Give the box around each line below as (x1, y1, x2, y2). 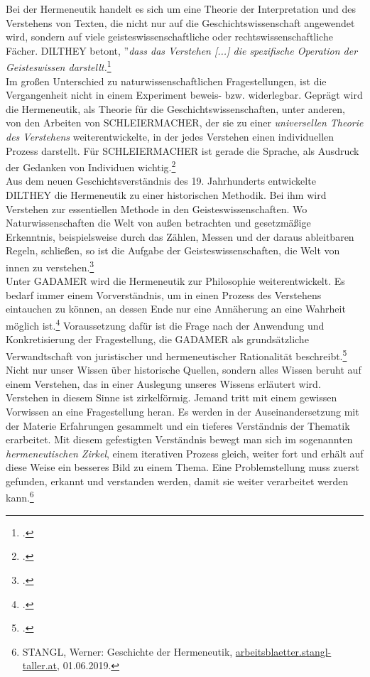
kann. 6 (6, 488, 34, 505)
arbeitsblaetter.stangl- (235, 644, 332, 659)
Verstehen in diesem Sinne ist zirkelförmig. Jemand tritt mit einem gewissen (6, 390, 337, 405)
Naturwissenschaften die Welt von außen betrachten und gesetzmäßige (6, 215, 311, 230)
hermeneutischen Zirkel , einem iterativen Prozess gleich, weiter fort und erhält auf (6, 445, 364, 460)
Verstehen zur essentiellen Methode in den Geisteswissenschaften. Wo (6, 201, 308, 216)
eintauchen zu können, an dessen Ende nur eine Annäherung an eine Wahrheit (6, 301, 346, 316)
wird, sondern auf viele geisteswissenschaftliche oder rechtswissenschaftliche (6, 29, 333, 44)
